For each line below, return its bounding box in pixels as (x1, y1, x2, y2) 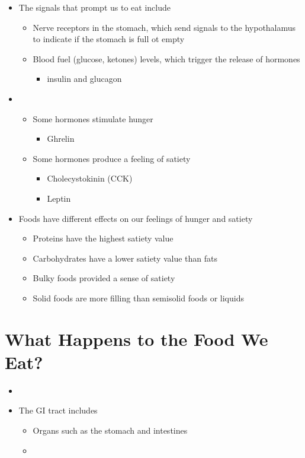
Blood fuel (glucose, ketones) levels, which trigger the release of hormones (33, 52, 300, 65)
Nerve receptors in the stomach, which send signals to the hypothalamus (33, 21, 296, 33)
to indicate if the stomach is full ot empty (33, 33, 185, 45)
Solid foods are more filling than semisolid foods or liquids (33, 291, 244, 304)
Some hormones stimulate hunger (33, 112, 153, 125)
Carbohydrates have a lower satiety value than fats (33, 252, 218, 264)
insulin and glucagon (47, 72, 122, 85)
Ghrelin (47, 132, 75, 145)
